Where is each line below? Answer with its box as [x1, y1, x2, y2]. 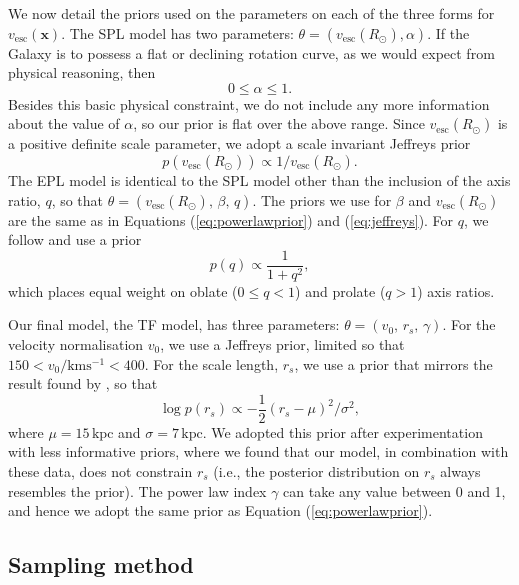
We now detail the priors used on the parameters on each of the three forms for [8, 3, 495, 23]
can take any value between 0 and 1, [283, 480, 506, 501]
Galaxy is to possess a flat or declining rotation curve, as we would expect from [8, 42, 495, 63]
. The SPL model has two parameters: [61, 22, 294, 43]
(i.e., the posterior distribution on [213, 461, 420, 482]
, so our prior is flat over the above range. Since [133, 113, 425, 134]
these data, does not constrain [8, 461, 193, 482]
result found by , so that [8, 373, 158, 394]
